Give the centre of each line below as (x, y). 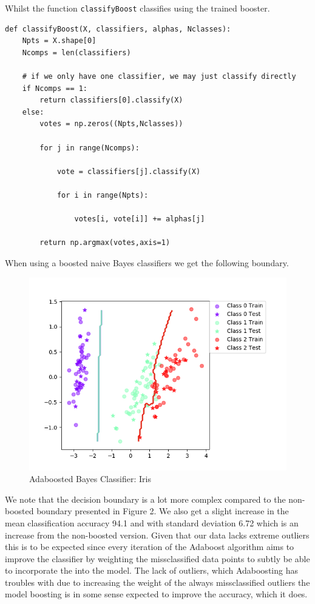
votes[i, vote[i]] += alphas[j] (140, 219)
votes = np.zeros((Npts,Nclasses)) (111, 124)
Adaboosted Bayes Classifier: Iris (90, 479)
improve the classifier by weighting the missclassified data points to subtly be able (157, 558)
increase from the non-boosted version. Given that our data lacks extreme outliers (157, 535)
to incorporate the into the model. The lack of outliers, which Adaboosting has (151, 570)
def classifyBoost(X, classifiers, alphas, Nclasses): (118, 29)
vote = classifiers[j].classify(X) (129, 171)
